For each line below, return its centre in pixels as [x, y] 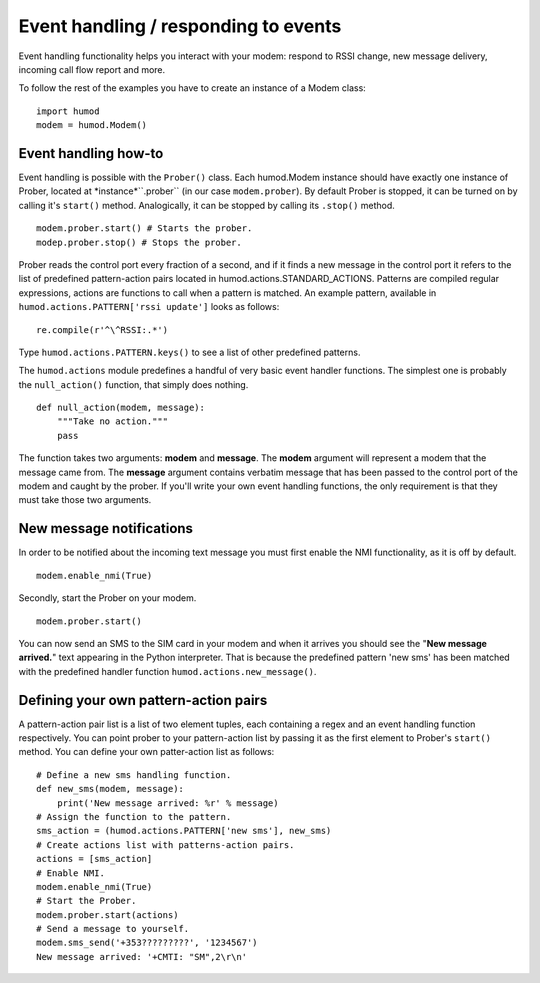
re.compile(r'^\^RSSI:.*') [102, 329]
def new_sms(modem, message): [110, 789]
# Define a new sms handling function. [134, 774]
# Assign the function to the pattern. [134, 816]
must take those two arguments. [85, 500]
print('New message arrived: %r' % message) [167, 803]
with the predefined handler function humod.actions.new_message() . [167, 671]
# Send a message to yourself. [113, 929]
